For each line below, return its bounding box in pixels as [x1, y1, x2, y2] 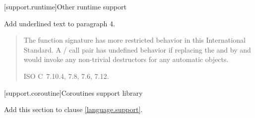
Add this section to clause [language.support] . [4, 104, 143, 115]
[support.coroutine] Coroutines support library [4, 87, 143, 98]
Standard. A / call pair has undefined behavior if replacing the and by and [23, 44, 251, 55]
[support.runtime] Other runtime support [4, 1, 127, 11]
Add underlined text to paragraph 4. [4, 18, 115, 28]
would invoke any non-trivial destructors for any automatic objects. [23, 54, 229, 64]
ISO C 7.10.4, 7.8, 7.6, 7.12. [23, 70, 109, 81]
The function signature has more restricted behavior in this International [23, 35, 246, 45]
